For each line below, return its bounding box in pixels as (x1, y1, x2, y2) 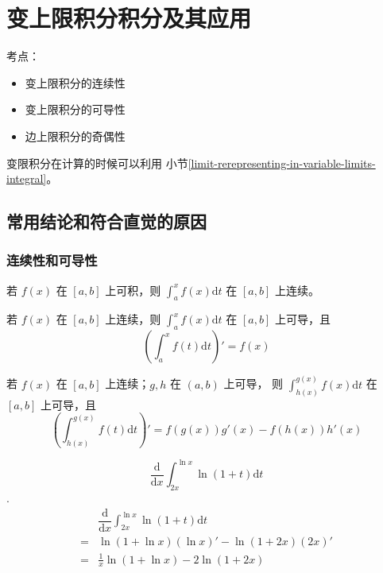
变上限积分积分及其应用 (6, 2, 252, 34)
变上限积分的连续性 (25, 74, 126, 91)
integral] (6, 170, 47, 187)
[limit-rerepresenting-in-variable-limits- (188, 154, 376, 171)
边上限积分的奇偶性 (25, 127, 126, 144)
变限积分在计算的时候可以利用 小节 (6, 154, 188, 171)
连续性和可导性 (6, 250, 98, 270)
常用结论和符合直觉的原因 (6, 209, 207, 234)
